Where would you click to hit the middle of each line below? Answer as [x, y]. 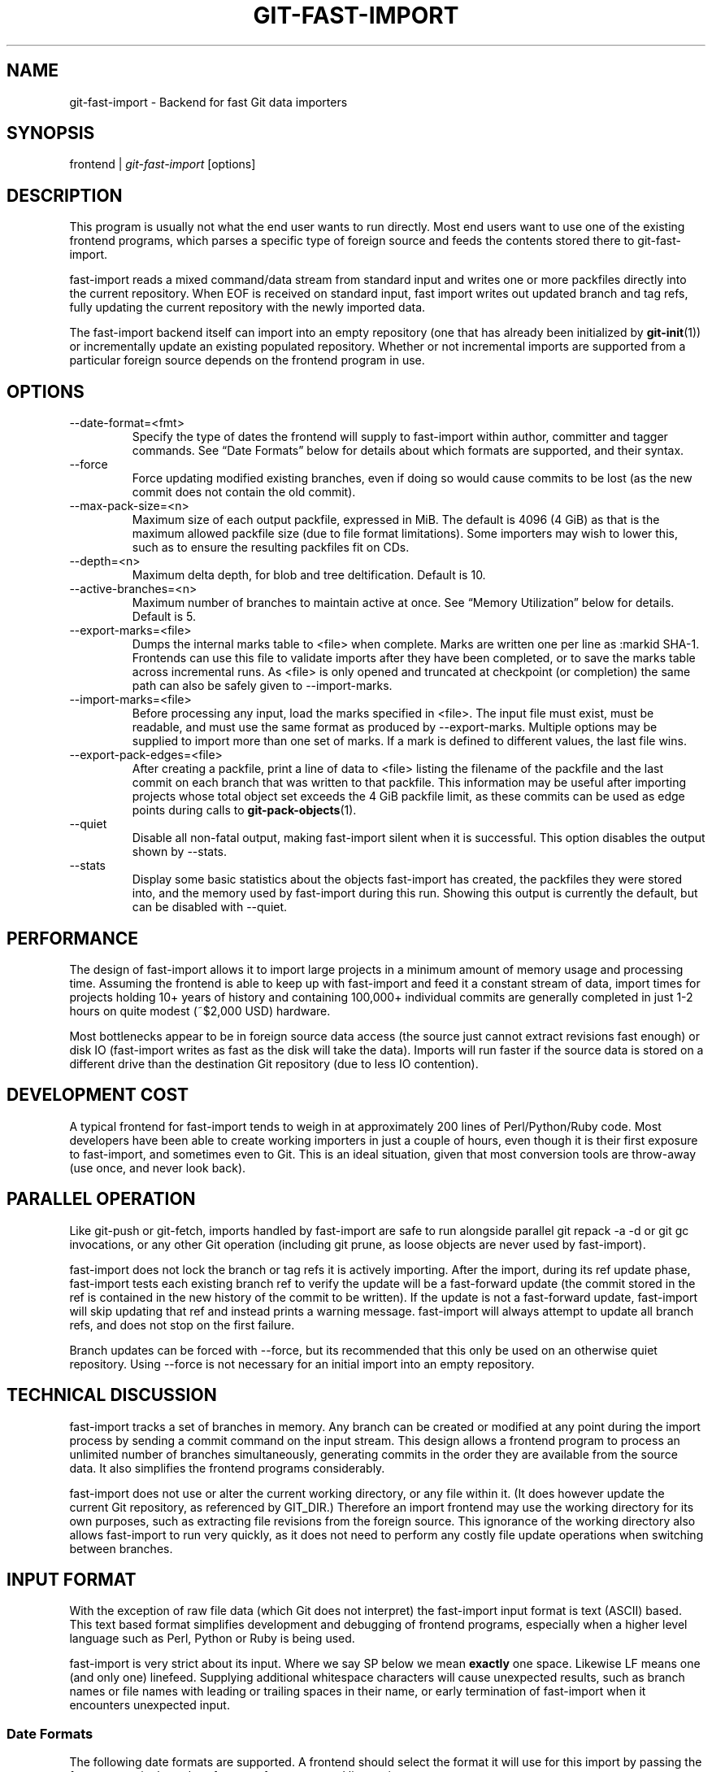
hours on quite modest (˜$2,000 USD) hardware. [200, 1010]
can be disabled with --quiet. [210, 907]
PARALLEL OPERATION [101, 1199]
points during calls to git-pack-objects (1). [244, 810]
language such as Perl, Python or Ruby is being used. [212, 1639]
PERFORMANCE [72, 938]
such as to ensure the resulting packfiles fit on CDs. [271, 548]
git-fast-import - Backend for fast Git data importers [208, 102]
